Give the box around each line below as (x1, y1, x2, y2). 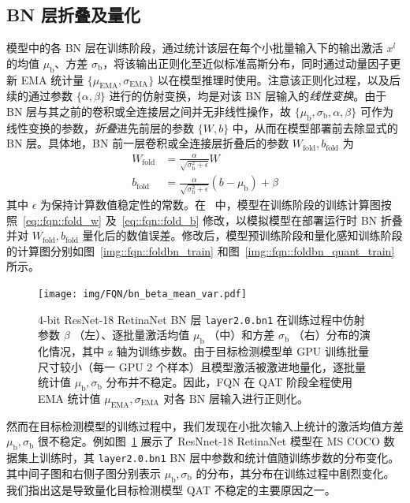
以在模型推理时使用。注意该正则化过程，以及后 (157, 71, 401, 88)
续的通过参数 (6, 88, 73, 104)
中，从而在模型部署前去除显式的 (232, 119, 398, 136)
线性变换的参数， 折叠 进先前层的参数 (6, 119, 194, 136)
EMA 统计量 (20, 71, 84, 88)
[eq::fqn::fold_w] (23, 211, 102, 228)
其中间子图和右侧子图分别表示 (6, 464, 161, 481)
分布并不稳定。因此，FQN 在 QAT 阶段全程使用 (106, 374, 352, 390)
